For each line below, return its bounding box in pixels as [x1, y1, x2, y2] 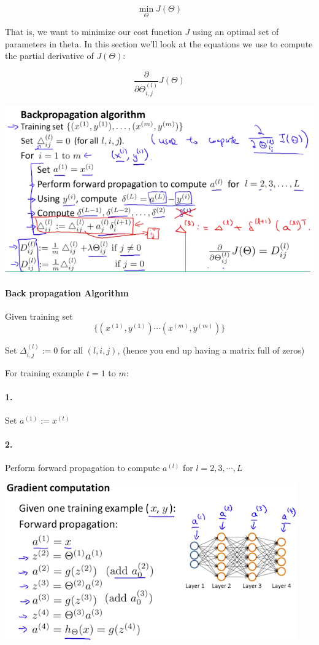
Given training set [5, 309, 73, 322]
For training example [5, 366, 84, 379]
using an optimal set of [192, 25, 279, 38]
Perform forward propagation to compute [5, 461, 160, 474]
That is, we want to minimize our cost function [5, 25, 182, 38]
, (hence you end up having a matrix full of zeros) [117, 344, 305, 357]
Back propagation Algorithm [5, 286, 129, 299]
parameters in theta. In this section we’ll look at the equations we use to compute [5, 37, 313, 50]
